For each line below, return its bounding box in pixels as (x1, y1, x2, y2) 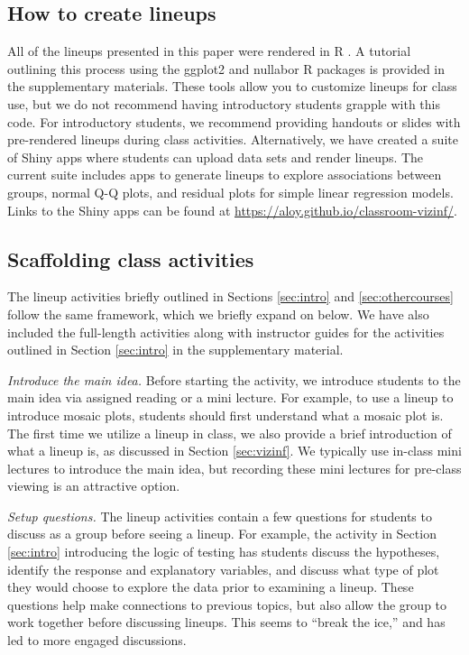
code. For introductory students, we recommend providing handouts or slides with (7, 112, 461, 131)
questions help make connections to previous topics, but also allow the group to (7, 595, 447, 613)
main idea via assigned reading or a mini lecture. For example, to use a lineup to (7, 388, 454, 407)
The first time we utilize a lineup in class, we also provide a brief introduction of (7, 423, 452, 442)
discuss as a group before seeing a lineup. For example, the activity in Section (7, 524, 437, 543)
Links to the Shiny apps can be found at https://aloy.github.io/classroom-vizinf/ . (7, 200, 457, 219)
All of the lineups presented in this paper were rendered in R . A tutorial (7, 42, 411, 60)
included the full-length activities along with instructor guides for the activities (7, 322, 445, 341)
